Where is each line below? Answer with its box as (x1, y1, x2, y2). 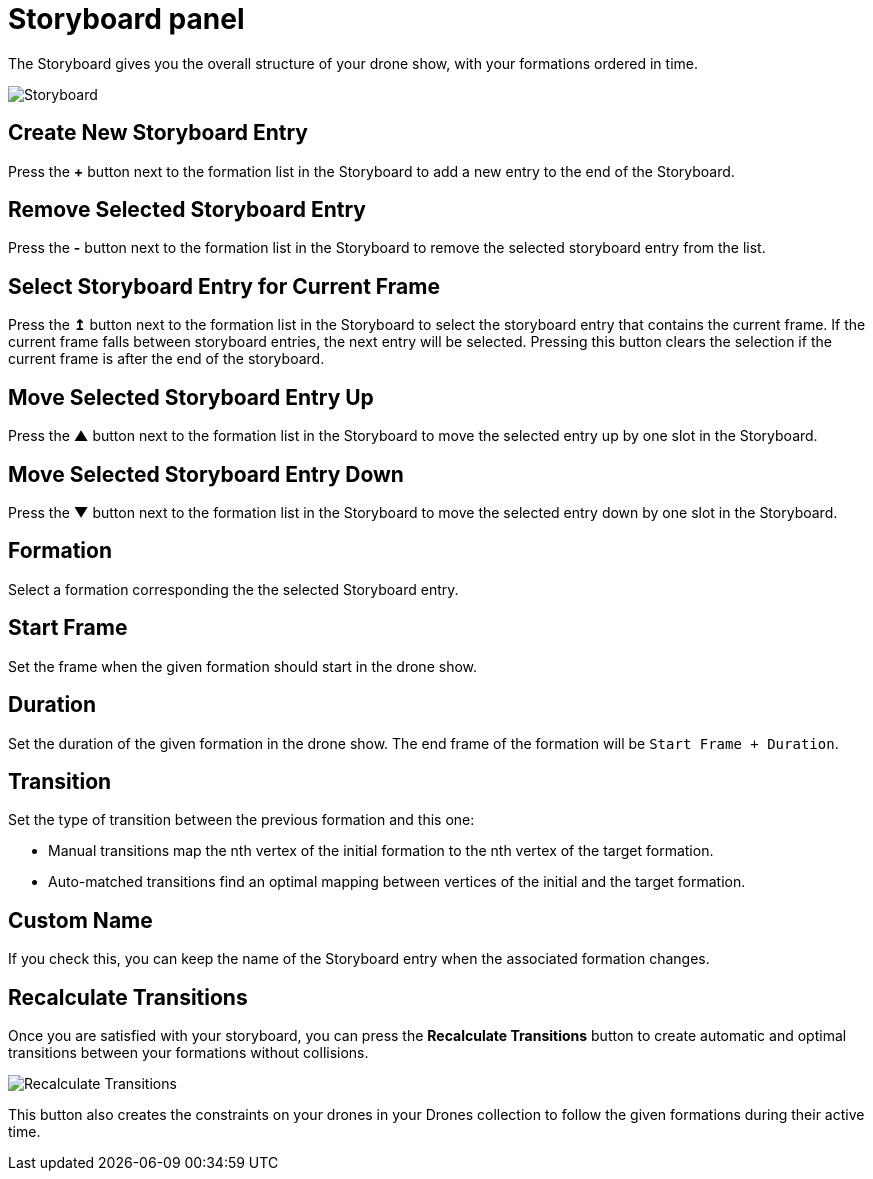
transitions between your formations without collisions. (8, 1044, 369, 1062)
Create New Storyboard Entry (8, 120, 308, 146)
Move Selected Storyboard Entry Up (8, 384, 374, 410)
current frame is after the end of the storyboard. (8, 350, 325, 368)
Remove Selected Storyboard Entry (8, 197, 366, 223)
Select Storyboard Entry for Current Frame (8, 273, 440, 299)
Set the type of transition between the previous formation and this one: (8, 811, 475, 829)
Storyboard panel (8, 2, 245, 36)
